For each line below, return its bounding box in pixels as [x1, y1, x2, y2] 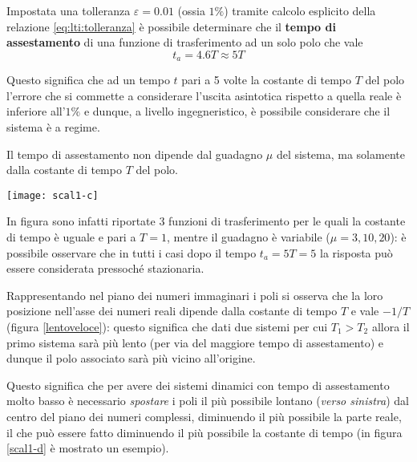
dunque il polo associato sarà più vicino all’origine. [6, 350, 256, 367]
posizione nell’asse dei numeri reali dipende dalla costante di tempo [6, 302, 338, 319]
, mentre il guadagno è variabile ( [166, 229, 330, 245]
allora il [371, 318, 410, 335]
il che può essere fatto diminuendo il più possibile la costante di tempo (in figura [6, 423, 403, 440]
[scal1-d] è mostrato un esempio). [6, 440, 169, 456]
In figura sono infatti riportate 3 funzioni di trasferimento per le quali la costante [6, 213, 406, 229]
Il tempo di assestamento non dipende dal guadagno [6, 145, 263, 162]
